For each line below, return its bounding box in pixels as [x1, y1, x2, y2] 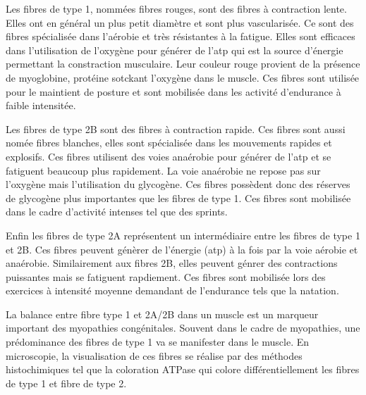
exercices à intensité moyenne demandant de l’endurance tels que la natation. [6, 283, 339, 298]
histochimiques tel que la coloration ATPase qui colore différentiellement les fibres [6, 362, 360, 377]
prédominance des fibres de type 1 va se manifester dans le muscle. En [6, 334, 310, 349]
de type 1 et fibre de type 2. [6, 375, 127, 390]
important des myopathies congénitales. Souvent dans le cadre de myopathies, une [6, 320, 360, 335]
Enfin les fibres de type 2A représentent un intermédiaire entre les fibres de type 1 [6, 227, 360, 242]
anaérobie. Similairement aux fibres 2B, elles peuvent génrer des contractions [6, 256, 338, 270]
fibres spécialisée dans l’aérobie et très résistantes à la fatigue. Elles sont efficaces [6, 29, 355, 44]
